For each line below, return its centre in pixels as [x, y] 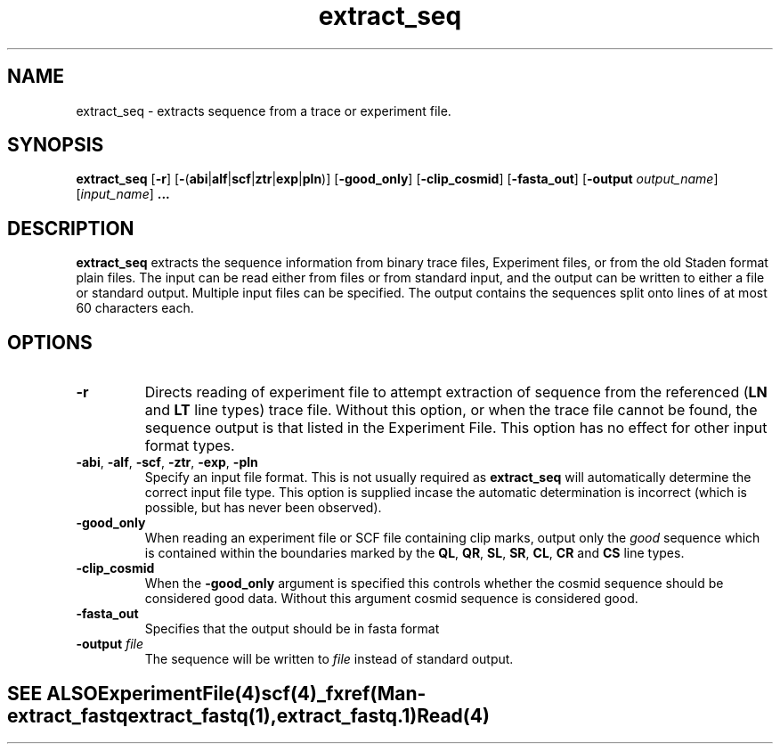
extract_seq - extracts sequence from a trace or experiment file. [264, 110]
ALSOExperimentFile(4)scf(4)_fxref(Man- [236, 693]
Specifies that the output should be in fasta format [292, 629]
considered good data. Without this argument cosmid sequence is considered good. [391, 599]
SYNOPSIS [56, 145]
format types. [190, 446]
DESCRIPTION [71, 228]
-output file [110, 644]
